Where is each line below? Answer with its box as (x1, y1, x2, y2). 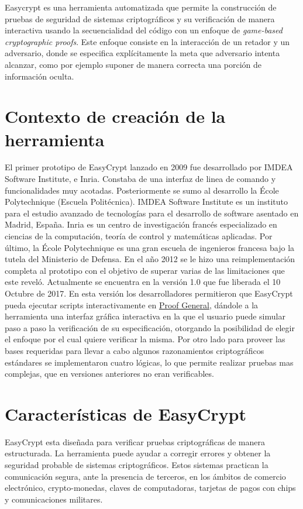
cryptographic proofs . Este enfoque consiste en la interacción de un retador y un (5, 35, 290, 47)
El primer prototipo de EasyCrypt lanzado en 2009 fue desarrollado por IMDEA (5, 161, 293, 173)
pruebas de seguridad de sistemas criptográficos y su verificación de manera (5, 12, 275, 25)
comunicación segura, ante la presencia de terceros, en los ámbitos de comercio (5, 470, 286, 482)
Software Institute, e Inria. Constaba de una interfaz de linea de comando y (5, 173, 276, 185)
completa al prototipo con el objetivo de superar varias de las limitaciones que (5, 264, 285, 276)
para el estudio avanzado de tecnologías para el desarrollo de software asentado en (5, 207, 299, 219)
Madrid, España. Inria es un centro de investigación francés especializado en (5, 218, 277, 231)
